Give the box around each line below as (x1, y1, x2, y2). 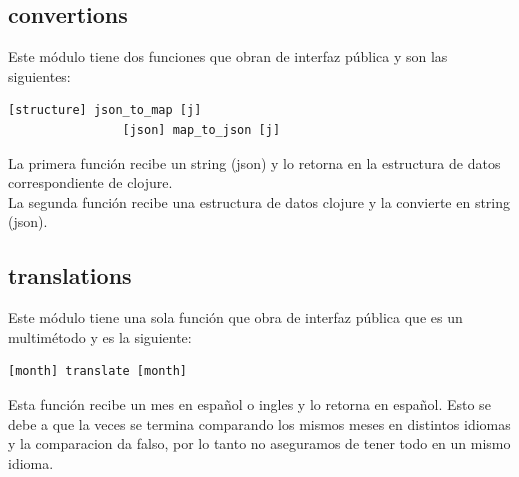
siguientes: (8, 65, 71, 86)
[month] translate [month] (8, 364, 187, 379)
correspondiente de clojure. (8, 172, 173, 193)
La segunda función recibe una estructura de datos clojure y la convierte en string (8, 191, 511, 212)
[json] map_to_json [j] (122, 122, 281, 137)
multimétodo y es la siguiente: (8, 326, 192, 347)
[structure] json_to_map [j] (8, 103, 202, 118)
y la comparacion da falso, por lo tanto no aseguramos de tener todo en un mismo (8, 433, 511, 454)
